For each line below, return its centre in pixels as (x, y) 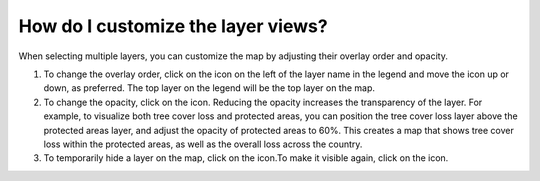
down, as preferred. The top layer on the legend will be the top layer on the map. (209, 88)
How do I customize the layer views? (173, 26)
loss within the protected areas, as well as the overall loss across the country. (203, 144)
